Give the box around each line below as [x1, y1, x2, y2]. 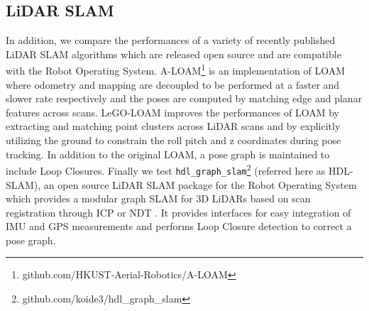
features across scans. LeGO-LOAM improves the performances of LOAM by [6, 104, 339, 119]
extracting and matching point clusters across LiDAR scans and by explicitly [6, 119, 341, 133]
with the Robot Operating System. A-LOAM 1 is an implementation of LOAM [6, 61, 345, 78]
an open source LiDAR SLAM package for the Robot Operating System [43, 177, 357, 192]
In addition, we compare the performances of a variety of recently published [6, 33, 336, 48]
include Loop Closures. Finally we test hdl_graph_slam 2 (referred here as [6, 161, 326, 178]
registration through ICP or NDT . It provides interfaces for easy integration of [6, 204, 351, 219]
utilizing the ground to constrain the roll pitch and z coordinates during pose [6, 133, 341, 148]
